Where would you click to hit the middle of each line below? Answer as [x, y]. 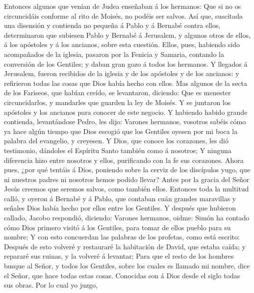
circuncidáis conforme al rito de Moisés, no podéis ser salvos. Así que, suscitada [124, 15]
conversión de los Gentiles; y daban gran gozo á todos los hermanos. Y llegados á [126, 64]
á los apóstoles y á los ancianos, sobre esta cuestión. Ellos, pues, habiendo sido [122, 44]
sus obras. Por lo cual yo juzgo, [51, 285]
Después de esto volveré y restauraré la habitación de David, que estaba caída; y [125, 246]
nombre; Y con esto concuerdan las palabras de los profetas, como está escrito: [122, 237]
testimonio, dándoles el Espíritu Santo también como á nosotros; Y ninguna [118, 150]
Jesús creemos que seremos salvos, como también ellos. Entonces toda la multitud [127, 189]
